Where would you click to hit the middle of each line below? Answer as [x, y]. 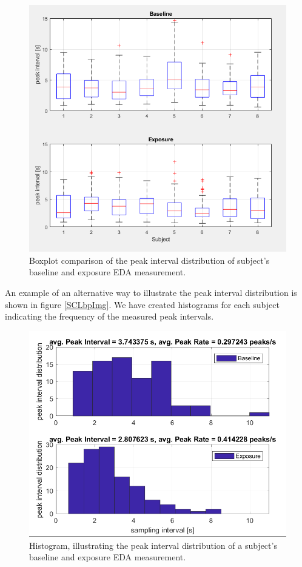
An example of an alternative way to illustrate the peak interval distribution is [151, 293]
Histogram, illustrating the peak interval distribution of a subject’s [153, 545]
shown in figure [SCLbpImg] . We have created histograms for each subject [142, 304]
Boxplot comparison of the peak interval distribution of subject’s [149, 260]
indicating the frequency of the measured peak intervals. [109, 316]
